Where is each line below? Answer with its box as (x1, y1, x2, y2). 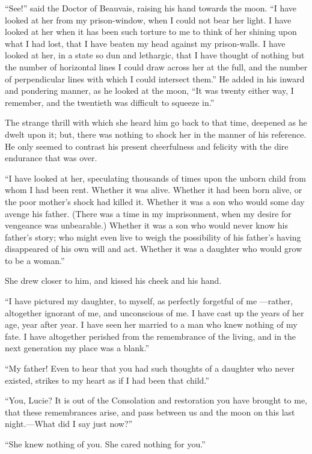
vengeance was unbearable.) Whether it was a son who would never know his (5, 219, 288, 232)
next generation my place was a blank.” (5, 342, 150, 354)
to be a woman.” (5, 254, 65, 266)
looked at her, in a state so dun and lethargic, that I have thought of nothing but (5, 49, 305, 61)
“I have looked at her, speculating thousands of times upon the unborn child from (5, 171, 306, 184)
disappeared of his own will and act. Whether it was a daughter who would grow (5, 242, 302, 255)
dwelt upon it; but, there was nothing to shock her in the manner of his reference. (5, 127, 307, 140)
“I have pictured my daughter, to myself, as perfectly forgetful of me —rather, (5, 295, 293, 307)
